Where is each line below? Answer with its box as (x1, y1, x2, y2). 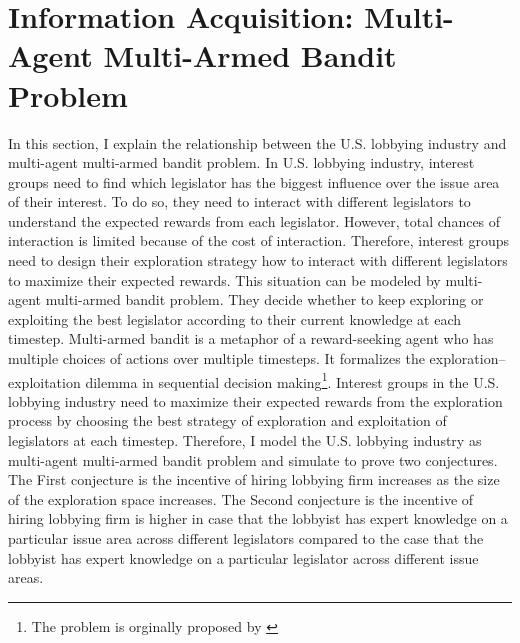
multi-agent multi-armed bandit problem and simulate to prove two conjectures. (8, 449, 498, 470)
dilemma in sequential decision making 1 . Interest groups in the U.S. (85, 368, 500, 392)
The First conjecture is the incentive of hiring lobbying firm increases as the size (8, 469, 500, 490)
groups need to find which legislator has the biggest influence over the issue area (8, 171, 500, 192)
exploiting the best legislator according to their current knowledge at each (8, 308, 462, 329)
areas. (8, 567, 44, 588)
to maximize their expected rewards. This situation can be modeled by (8, 269, 441, 290)
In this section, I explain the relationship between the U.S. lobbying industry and (8, 132, 507, 153)
